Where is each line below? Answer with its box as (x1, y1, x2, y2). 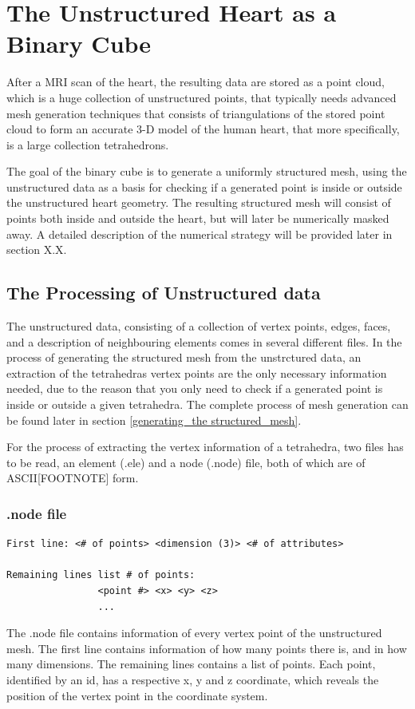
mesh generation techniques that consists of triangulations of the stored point (6, 105, 385, 121)
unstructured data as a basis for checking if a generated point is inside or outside (6, 178, 402, 195)
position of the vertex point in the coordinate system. (6, 687, 268, 703)
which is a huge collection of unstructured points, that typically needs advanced (6, 89, 397, 105)
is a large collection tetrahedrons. (6, 136, 169, 152)
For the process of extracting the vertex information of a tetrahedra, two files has (6, 438, 404, 455)
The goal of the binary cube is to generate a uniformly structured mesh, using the (6, 163, 407, 180)
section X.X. (6, 241, 67, 258)
